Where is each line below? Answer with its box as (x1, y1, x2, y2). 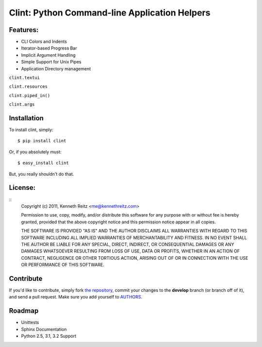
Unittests (21, 319, 39, 325)
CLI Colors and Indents (21, 39, 67, 45)
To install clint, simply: (9, 127, 53, 133)
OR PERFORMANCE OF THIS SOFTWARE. (21, 262, 104, 268)
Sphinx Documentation (21, 326, 67, 332)
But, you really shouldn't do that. (9, 171, 74, 177)
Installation (9, 114, 44, 122)
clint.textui (9, 75, 40, 81)
